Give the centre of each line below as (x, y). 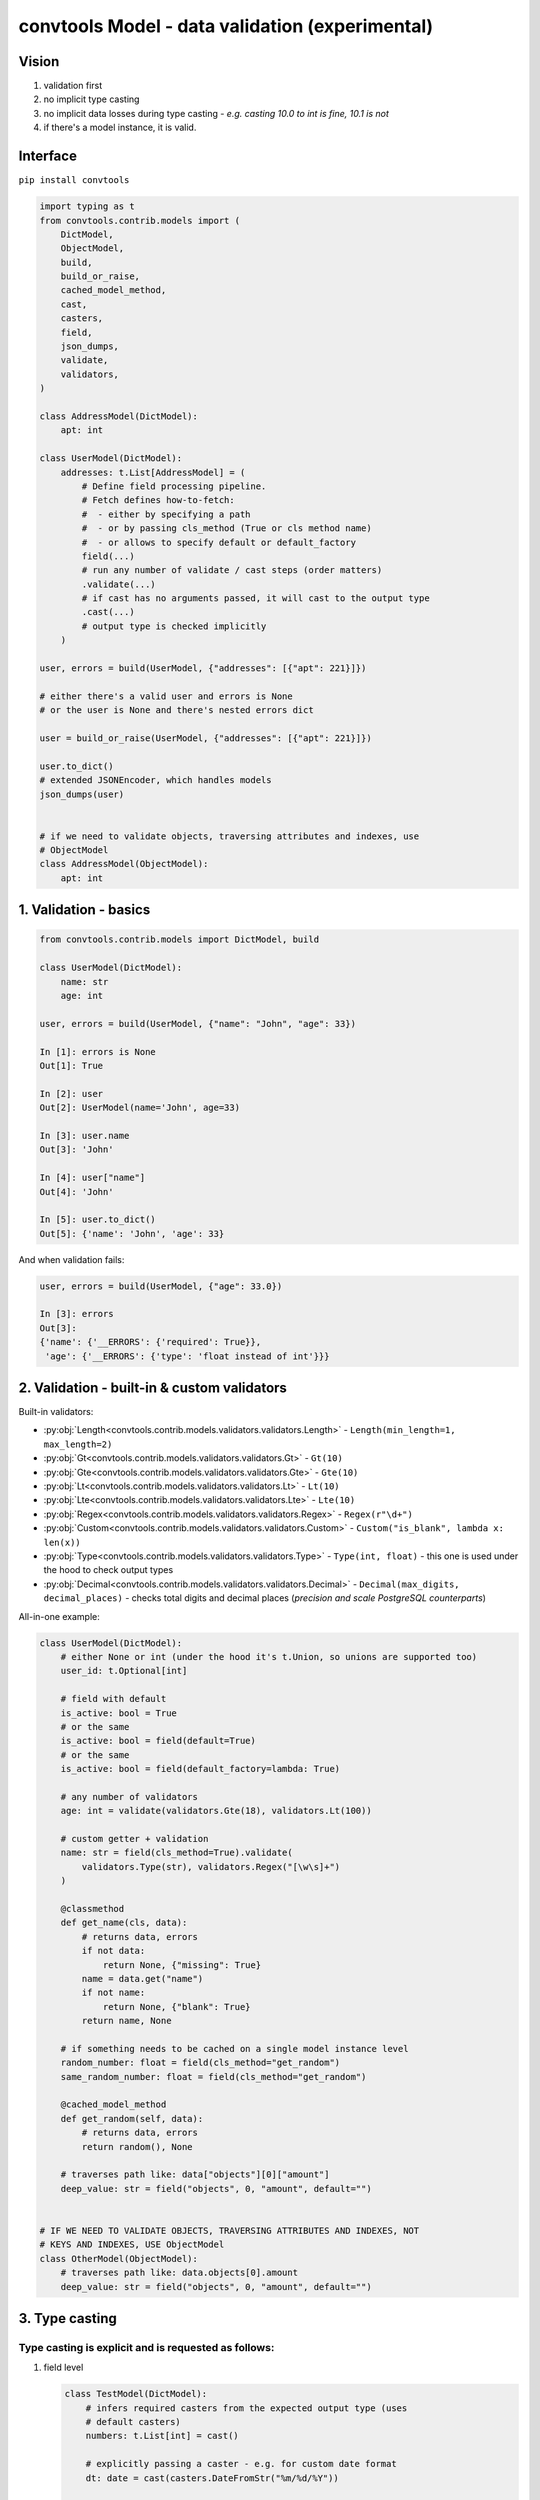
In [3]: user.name (84, 1135)
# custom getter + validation (134, 1839)
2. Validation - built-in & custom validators (152, 1388)
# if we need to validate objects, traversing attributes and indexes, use (229, 836)
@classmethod (92, 1908)
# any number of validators (129, 1796)
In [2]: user (71, 1093)
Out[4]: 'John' (76, 1191)
